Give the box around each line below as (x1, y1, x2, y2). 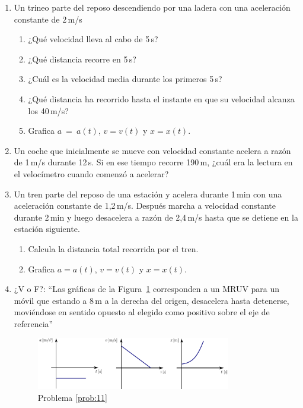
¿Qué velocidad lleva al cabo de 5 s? (28, 33, 158, 45)
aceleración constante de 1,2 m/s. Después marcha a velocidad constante (14, 199, 276, 212)
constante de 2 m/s (14, 12, 82, 25)
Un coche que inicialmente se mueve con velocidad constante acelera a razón (14, 144, 291, 156)
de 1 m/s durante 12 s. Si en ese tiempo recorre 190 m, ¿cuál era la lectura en (14, 156, 293, 168)
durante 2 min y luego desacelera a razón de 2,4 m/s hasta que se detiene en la (14, 211, 298, 223)
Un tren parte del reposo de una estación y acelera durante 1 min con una (14, 187, 282, 200)
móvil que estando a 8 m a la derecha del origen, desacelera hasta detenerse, (14, 294, 289, 306)
